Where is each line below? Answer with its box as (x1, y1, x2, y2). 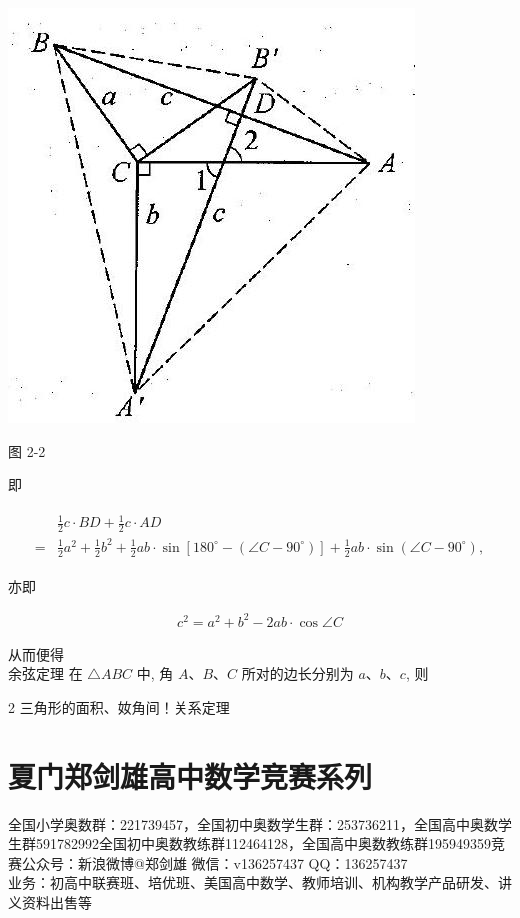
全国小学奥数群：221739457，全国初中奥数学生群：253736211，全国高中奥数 (8, 813, 498, 834)
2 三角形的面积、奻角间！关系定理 (8, 696, 230, 717)
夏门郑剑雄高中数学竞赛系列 (8, 755, 373, 796)
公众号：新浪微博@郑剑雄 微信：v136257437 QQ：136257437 (21, 852, 408, 873)
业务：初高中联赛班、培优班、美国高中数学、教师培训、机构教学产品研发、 (8, 872, 498, 893)
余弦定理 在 (8, 663, 83, 684)
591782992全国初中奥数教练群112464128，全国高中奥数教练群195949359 (35, 833, 491, 854)
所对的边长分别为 (241, 663, 354, 684)
